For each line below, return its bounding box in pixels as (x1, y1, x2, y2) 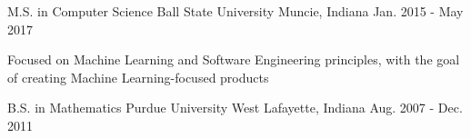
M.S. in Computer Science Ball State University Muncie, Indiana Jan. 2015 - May (7, 2, 464, 20)
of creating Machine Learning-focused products (7, 67, 269, 86)
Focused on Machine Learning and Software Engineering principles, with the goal (7, 50, 460, 69)
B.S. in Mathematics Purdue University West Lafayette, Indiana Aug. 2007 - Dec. (7, 98, 463, 117)
